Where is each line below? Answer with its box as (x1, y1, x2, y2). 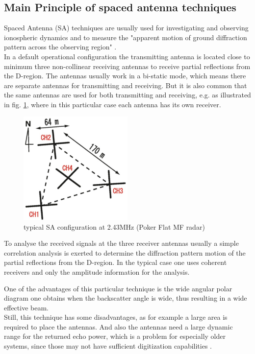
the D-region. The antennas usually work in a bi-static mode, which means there (4, 71, 246, 81)
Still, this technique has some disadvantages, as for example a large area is (4, 312, 228, 322)
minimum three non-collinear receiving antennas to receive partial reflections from (4, 61, 251, 71)
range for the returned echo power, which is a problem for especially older (4, 331, 226, 341)
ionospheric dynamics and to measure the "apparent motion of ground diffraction (4, 32, 247, 42)
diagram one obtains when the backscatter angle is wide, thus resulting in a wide (4, 293, 247, 303)
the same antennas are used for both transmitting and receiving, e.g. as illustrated (4, 90, 251, 100)
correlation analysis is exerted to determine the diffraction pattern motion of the (4, 247, 246, 258)
